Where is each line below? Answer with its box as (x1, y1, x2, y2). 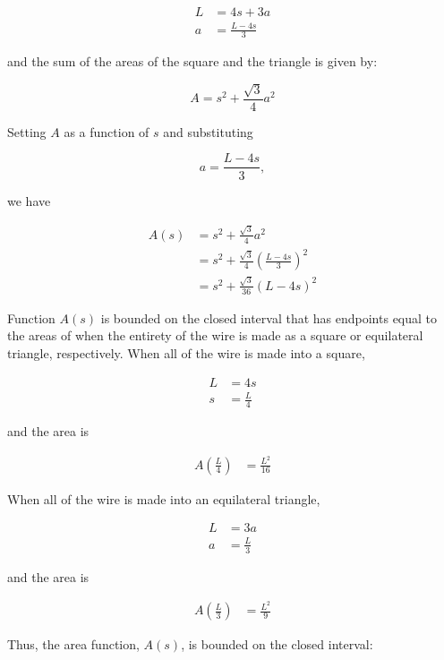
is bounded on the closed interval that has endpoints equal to (100, 308, 438, 327)
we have (7, 191, 51, 210)
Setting (7, 122, 47, 141)
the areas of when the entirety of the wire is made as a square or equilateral (7, 326, 423, 345)
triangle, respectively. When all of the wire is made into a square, (7, 343, 365, 362)
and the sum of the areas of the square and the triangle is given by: (7, 52, 378, 71)
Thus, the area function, (7, 635, 140, 654)
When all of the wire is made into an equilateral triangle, (7, 489, 320, 508)
